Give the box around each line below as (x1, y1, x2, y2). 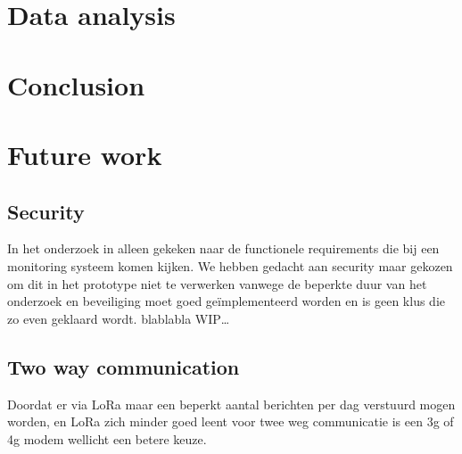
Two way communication (7, 352, 240, 380)
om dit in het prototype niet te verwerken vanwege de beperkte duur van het (7, 274, 427, 293)
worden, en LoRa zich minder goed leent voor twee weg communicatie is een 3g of (7, 412, 454, 431)
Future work (7, 136, 162, 172)
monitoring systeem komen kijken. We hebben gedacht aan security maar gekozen (7, 256, 453, 275)
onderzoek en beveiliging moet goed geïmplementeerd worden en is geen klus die (7, 292, 446, 310)
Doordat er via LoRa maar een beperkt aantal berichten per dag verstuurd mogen (7, 394, 456, 413)
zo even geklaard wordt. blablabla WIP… (7, 309, 230, 327)
